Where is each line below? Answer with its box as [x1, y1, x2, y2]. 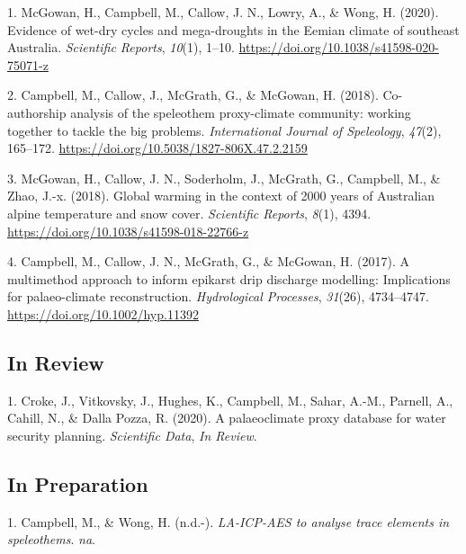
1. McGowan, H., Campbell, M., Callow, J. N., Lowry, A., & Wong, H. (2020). [7, 3, 439, 21]
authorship [7, 103, 67, 121]
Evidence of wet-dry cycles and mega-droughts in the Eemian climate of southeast [7, 20, 460, 39]
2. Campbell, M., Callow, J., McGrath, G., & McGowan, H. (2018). [7, 85, 379, 104]
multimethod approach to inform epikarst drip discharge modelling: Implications [7, 269, 451, 288]
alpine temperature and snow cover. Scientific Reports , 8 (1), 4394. [7, 203, 372, 222]
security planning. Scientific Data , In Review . [7, 425, 257, 444]
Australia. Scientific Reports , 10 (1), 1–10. [7, 38, 235, 57]
